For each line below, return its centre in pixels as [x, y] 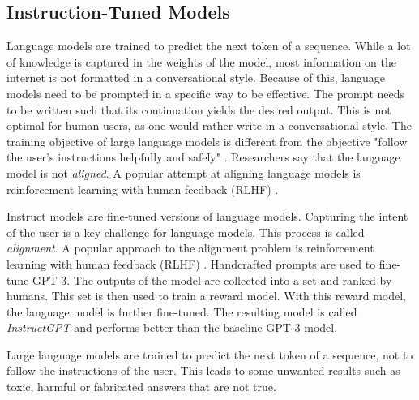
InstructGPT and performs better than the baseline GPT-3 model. [172, 327]
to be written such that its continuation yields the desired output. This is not [199, 109]
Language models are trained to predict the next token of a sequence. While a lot [209, 46]
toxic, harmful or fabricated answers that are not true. [141, 387]
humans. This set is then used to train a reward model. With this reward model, [206, 296]
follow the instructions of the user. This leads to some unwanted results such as [203, 370]
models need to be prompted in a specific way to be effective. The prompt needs [206, 93]
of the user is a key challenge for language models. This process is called [186, 232]
